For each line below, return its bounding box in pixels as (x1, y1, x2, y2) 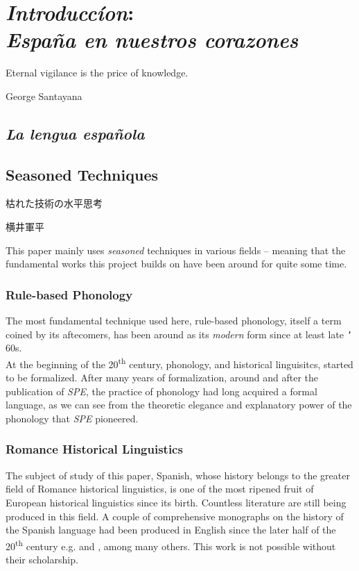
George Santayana (6, 88, 82, 103)
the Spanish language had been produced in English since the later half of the (6, 522, 336, 537)
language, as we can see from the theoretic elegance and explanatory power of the (6, 397, 352, 412)
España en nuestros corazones (6, 25, 299, 54)
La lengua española (6, 122, 145, 144)
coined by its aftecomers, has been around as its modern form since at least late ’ (6, 326, 352, 341)
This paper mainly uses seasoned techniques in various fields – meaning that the (6, 242, 346, 257)
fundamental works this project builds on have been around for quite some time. (6, 256, 347, 271)
